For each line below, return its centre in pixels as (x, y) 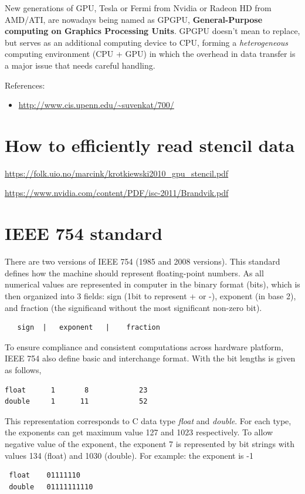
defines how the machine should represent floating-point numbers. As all (134, 273)
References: (25, 85)
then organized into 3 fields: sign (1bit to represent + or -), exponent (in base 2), (150, 295)
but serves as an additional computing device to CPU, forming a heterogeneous (147, 42)
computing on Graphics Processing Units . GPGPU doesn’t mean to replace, (152, 31)
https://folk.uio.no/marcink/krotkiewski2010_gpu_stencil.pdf (117, 173)
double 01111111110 (51, 487)
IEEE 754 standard (84, 233)
